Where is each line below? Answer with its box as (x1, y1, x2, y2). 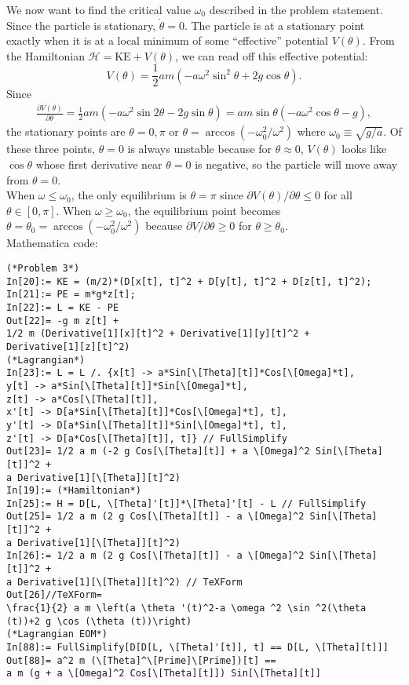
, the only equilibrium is (71, 187, 187, 203)
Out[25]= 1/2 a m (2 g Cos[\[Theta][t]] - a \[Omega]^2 (6, 511, 305, 523)
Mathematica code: (6, 235, 98, 251)
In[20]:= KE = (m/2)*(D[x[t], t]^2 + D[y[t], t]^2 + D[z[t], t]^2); (6, 275, 372, 287)
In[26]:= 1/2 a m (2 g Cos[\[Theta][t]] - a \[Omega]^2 (6, 550, 305, 562)
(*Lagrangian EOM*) (6, 629, 108, 640)
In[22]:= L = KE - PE (6, 301, 119, 313)
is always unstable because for (127, 140, 272, 157)
